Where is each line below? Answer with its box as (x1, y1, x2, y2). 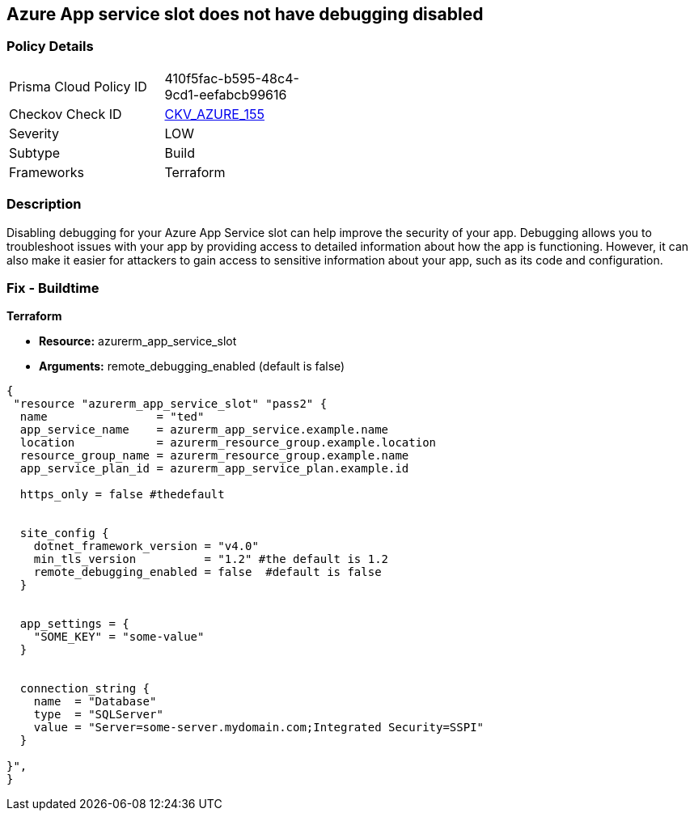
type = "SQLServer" (33, 708, 163, 722)
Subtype (9, 144, 61, 161)
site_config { (19, 527, 109, 540)
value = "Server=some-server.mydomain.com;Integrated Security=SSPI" (33, 721, 485, 734)
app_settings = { (19, 617, 129, 631)
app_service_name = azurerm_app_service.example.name (19, 423, 389, 437)
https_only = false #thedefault (19, 488, 225, 502)
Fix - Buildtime (6, 279, 99, 296)
